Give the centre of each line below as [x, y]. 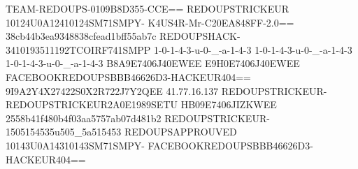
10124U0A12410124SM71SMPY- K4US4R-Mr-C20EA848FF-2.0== [150, 22]
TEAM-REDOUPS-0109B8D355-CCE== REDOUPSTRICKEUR [148, 8]
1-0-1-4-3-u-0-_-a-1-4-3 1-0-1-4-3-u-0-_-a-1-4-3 [253, 49]
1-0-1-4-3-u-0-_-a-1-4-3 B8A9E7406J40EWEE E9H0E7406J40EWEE [153, 63]
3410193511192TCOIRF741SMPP [78, 49]
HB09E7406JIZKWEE [229, 104]
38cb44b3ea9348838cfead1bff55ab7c [81, 36]
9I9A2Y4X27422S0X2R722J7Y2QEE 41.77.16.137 [112, 90]
